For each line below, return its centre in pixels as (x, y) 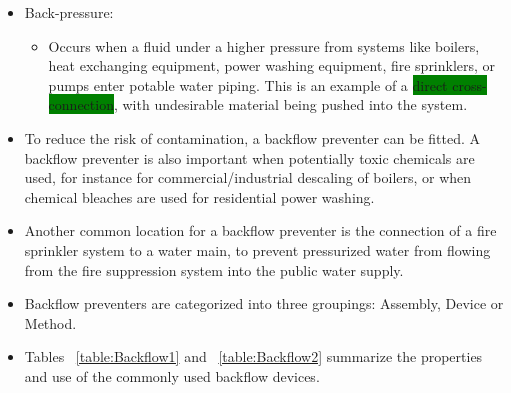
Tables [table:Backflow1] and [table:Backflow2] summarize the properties (253, 356)
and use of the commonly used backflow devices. (172, 375)
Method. (50, 322)
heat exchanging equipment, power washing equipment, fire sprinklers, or (272, 65)
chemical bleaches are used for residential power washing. (199, 196)
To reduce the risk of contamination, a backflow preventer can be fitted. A (252, 137)
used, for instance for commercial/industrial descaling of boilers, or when (248, 177)
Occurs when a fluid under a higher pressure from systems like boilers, (264, 45)
